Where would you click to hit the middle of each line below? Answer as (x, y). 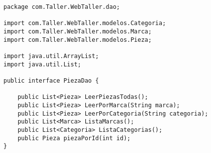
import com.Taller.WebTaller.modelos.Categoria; (85, 23)
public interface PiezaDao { (51, 80)
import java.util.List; (42, 64)
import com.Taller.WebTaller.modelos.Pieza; (78, 40)
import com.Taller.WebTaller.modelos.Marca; (78, 31)
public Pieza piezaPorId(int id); (74, 138)
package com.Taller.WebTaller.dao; (62, 7)
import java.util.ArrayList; (51, 56)
